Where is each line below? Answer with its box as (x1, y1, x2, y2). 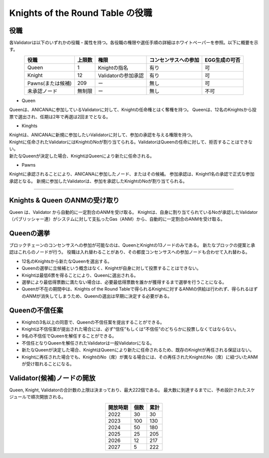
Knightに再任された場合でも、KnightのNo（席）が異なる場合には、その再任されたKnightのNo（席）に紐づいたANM (21, 354, 258, 360)
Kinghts (21, 123, 37, 129)
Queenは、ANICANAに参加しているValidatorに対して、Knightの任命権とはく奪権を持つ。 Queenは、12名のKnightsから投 (9, 107, 257, 113)
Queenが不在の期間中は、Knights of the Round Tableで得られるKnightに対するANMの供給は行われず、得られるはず (21, 286, 258, 292)
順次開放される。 (30, 394, 66, 400)
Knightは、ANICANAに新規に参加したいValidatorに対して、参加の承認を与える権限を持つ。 (9, 132, 195, 138)
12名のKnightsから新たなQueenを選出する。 (21, 258, 112, 264)
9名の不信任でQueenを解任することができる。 (21, 333, 117, 339)
